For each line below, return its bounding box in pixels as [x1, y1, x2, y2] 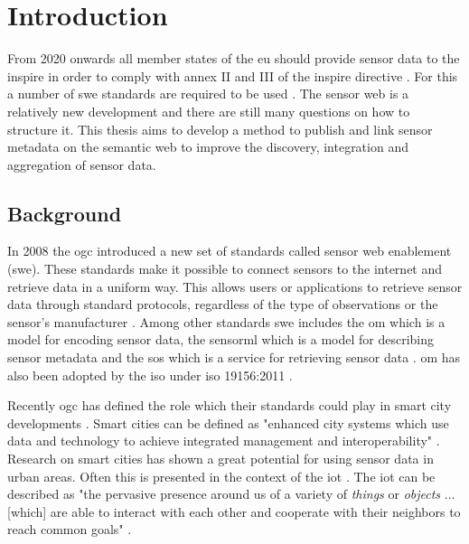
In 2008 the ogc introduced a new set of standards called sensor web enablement [7, 241, 452, 260]
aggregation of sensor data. [7, 155, 156, 174]
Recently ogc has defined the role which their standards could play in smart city [7, 396, 452, 415]
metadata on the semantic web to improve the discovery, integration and [7, 137, 408, 156]
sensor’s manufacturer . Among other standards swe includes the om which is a [7, 312, 446, 331]
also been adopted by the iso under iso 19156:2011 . [7, 365, 293, 384]
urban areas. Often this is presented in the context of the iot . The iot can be [7, 466, 436, 485]
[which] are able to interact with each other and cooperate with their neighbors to [7, 502, 461, 521]
